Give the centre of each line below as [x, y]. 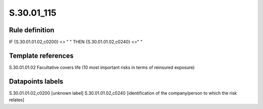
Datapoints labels [36, 81]
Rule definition [32, 30]
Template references [41, 55]
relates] [17, 100]
